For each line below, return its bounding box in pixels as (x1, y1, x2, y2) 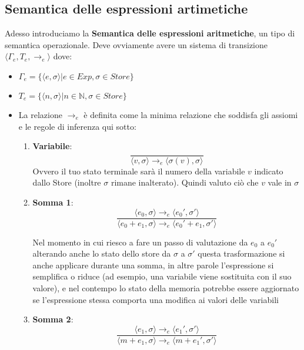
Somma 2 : (32, 313, 74, 325)
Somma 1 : (32, 196, 74, 208)
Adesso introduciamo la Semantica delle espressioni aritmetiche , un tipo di (5, 27, 295, 39)
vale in (268, 176, 292, 189)
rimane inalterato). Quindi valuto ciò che (111, 176, 259, 189)
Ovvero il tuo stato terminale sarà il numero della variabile (32, 164, 245, 177)
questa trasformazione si (198, 247, 285, 260)
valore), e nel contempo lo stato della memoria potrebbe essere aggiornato (32, 282, 299, 294)
